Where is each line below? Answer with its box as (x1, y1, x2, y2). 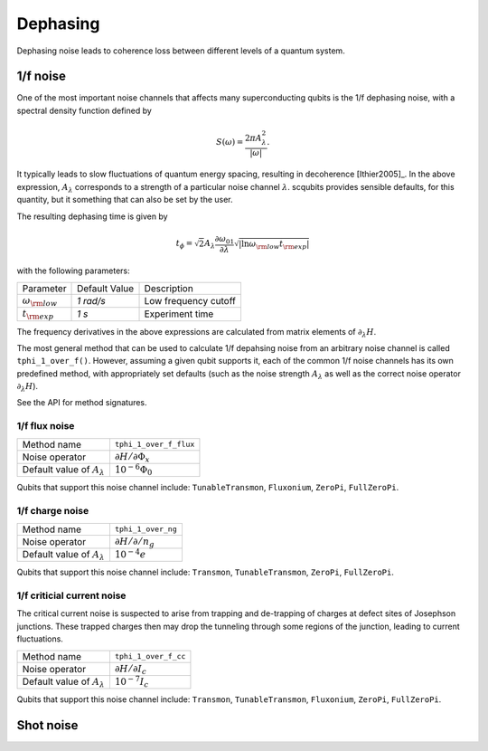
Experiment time (144, 308, 214, 320)
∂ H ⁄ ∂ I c (114, 662, 146, 676)
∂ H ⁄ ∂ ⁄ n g (114, 535, 155, 549)
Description (144, 281, 193, 294)
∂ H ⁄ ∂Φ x (114, 451, 150, 464)
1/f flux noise (16, 420, 75, 433)
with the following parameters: (16, 265, 130, 276)
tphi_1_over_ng (114, 525, 177, 534)
